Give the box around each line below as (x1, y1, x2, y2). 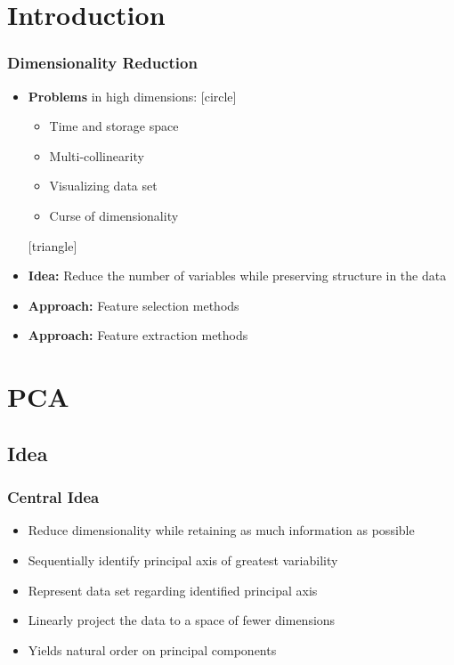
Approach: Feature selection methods (28, 296, 239, 314)
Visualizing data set (49, 176, 158, 195)
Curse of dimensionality (49, 206, 179, 224)
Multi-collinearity (49, 146, 144, 165)
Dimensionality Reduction (7, 52, 198, 74)
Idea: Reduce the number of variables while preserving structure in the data (28, 266, 447, 285)
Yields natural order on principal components (28, 640, 277, 659)
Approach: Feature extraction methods (28, 326, 248, 345)
